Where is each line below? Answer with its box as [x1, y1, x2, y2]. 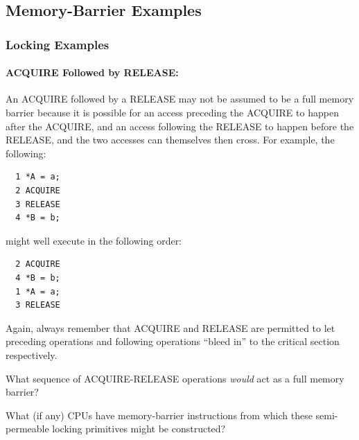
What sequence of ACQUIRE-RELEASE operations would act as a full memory [6, 371, 344, 385]
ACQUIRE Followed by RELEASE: [6, 65, 179, 80]
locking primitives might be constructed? [52, 421, 226, 436]
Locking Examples [6, 35, 110, 53]
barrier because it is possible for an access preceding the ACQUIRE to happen [6, 105, 339, 120]
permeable [6, 421, 49, 436]
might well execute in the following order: [6, 233, 182, 247]
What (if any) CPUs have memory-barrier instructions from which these [6, 407, 313, 422]
